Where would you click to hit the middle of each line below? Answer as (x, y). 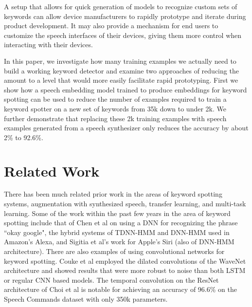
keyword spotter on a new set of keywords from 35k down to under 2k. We (115, 108)
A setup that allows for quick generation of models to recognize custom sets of (121, 6)
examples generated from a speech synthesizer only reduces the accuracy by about (126, 128)
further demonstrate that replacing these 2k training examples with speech (115, 118)
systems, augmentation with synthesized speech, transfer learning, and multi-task (125, 204)
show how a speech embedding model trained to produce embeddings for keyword (126, 89)
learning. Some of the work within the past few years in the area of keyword (117, 213)
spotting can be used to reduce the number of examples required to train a (115, 99)
